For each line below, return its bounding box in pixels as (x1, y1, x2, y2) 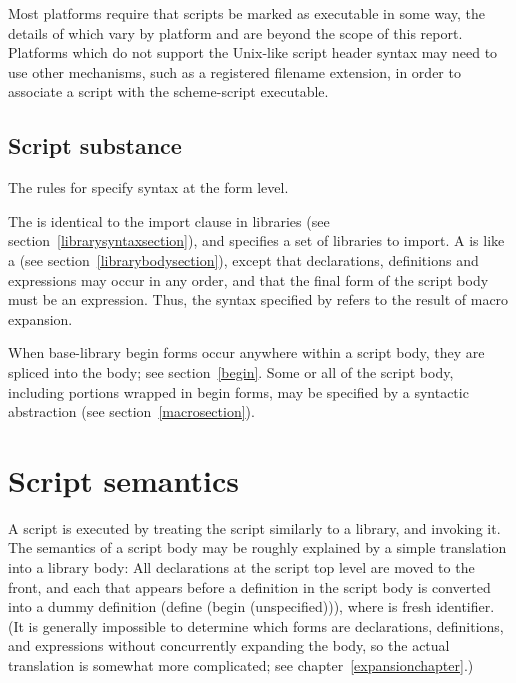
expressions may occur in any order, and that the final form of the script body (8, 269, 489, 290)
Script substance (8, 130, 182, 161)
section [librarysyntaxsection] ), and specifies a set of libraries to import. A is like (8, 230, 505, 251)
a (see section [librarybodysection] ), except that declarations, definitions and (8, 249, 479, 270)
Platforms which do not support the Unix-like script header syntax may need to (8, 42, 498, 63)
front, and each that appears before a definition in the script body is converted (8, 576, 491, 597)
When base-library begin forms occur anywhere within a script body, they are (8, 342, 485, 363)
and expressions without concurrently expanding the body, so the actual (8, 635, 450, 656)
